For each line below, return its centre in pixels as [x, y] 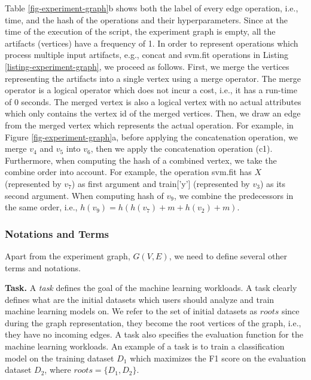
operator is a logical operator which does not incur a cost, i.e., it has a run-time [151, 90]
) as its [273, 183]
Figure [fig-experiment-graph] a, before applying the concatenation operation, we [152, 137]
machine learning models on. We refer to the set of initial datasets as [131, 311]
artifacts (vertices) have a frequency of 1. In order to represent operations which [152, 43]
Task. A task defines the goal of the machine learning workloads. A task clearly [151, 288]
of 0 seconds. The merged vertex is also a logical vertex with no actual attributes [153, 101]
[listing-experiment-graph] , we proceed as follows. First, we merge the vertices [147, 66]
